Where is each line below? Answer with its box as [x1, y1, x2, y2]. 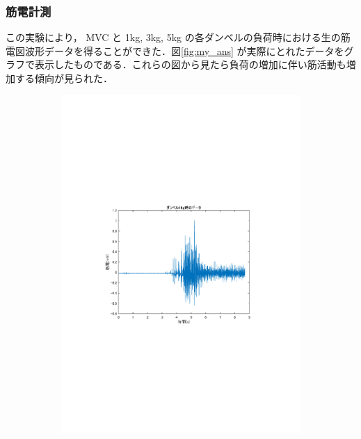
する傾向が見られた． [15, 71, 113, 85]
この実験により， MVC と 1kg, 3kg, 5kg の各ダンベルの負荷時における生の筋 [6, 30, 351, 45]
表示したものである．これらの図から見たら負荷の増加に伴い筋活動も [34, 57, 346, 72]
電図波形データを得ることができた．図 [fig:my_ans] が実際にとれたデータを [6, 43, 344, 58]
